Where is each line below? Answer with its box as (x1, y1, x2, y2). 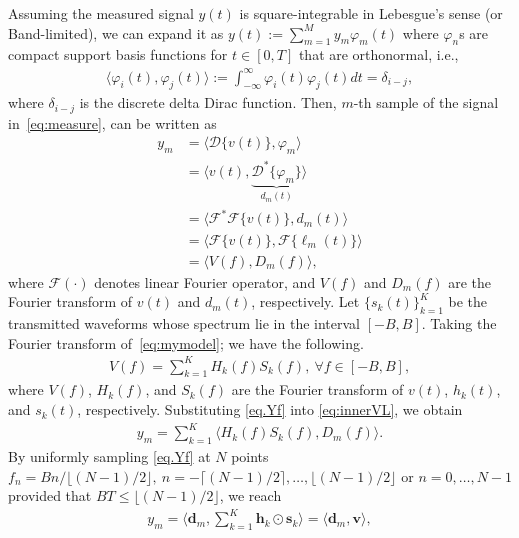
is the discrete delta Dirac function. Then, (79, 92, 337, 113)
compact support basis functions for (8, 44, 228, 65)
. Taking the (421, 312, 497, 333)
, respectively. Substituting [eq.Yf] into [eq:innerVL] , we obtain (77, 399, 463, 420)
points (231, 445, 269, 466)
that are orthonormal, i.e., (298, 44, 459, 65)
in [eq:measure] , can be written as (8, 112, 217, 133)
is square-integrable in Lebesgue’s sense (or (239, 3, 503, 23)
